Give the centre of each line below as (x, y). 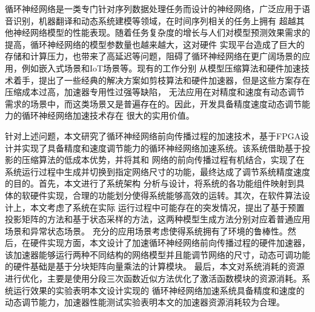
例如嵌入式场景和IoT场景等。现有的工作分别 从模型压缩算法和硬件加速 (161, 68)
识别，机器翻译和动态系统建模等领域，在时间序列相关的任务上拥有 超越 (154, 20)
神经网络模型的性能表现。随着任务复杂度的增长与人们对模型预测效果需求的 (161, 32)
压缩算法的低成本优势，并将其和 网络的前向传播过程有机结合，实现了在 (163, 160)
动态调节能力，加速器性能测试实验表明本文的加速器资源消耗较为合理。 (145, 302)
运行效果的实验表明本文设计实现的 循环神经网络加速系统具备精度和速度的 (159, 290)
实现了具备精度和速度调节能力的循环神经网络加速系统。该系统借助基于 (161, 148)
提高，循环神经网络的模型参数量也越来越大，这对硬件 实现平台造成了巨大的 (155, 44)
